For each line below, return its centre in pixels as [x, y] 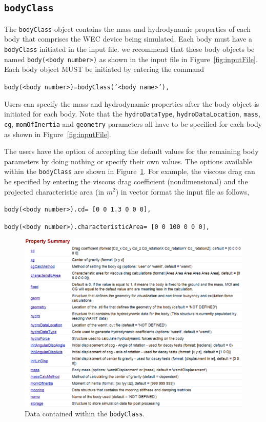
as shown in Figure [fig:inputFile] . [58, 134]
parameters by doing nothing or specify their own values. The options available [128, 161]
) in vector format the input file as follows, [182, 191]
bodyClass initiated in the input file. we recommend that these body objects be [129, 49]
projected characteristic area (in [54, 191]
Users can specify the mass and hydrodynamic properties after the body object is [132, 103]
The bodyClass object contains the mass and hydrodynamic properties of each [127, 28]
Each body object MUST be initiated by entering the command [104, 69]
